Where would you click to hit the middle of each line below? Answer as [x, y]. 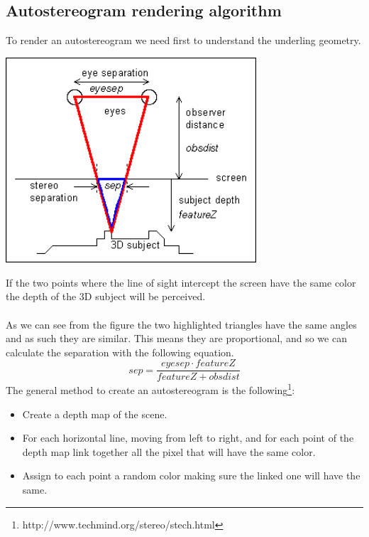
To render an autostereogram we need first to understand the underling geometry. [183, 40]
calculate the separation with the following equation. [120, 352]
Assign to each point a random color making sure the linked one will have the [191, 475]
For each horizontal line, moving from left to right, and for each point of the [188, 438]
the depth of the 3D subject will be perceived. [106, 296]
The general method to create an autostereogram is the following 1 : [150, 389]
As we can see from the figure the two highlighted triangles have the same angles [181, 324]
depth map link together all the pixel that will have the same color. [169, 451]
